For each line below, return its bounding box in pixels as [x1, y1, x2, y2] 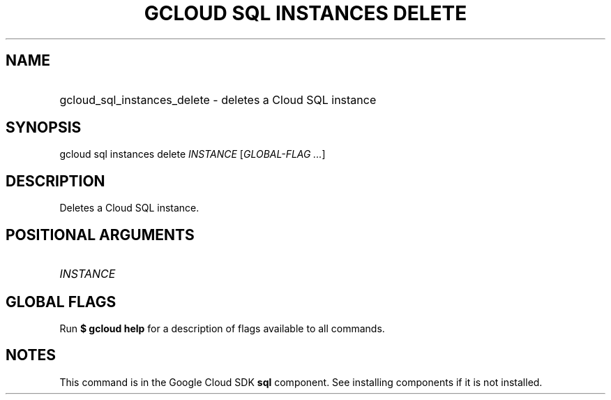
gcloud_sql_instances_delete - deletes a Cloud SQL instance [59, 92, 377, 107]
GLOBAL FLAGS [6, 292, 116, 311]
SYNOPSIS [6, 119, 82, 137]
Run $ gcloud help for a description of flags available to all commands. [59, 322, 385, 334]
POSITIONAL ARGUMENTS [6, 225, 195, 244]
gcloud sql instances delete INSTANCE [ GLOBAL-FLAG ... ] [59, 148, 326, 161]
